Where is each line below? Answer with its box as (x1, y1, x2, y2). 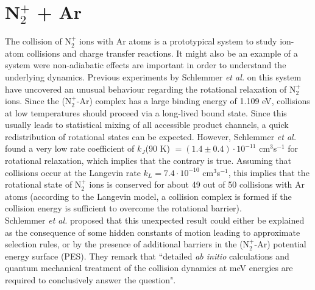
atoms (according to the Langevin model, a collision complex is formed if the (5, 189, 292, 202)
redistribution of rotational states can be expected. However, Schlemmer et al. (5, 130, 296, 143)
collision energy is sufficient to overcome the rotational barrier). (5, 202, 242, 214)
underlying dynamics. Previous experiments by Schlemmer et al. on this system (5, 70, 302, 83)
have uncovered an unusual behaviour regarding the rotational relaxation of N (5, 82, 296, 95)
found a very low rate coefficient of (5, 142, 135, 155)
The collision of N (5, 35, 71, 48)
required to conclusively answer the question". (5, 274, 176, 286)
